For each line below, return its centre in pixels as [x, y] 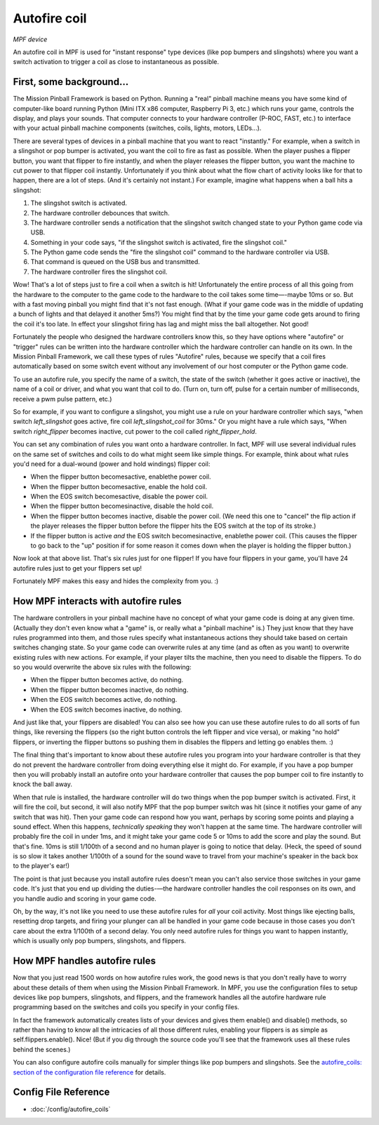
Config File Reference [61, 1092]
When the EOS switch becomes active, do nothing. [104, 700]
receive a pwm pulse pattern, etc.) [62, 399]
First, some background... [71, 82]
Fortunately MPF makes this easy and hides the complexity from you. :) [116, 581]
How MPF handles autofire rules [85, 961]
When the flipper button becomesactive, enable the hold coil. [119, 486]
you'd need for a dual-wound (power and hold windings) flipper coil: [112, 464]
